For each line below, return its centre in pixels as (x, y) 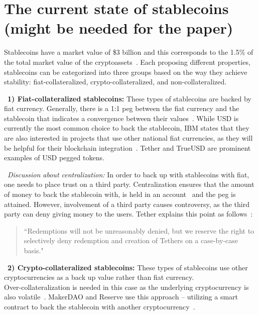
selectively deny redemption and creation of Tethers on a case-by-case (131, 240)
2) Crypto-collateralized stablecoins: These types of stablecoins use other (128, 267)
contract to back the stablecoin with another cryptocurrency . (100, 306)
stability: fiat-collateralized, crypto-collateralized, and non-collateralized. (115, 82)
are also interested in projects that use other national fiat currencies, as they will (128, 138)
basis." (34, 250)
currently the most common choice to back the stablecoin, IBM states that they (127, 128)
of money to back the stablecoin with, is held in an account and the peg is (120, 194)
